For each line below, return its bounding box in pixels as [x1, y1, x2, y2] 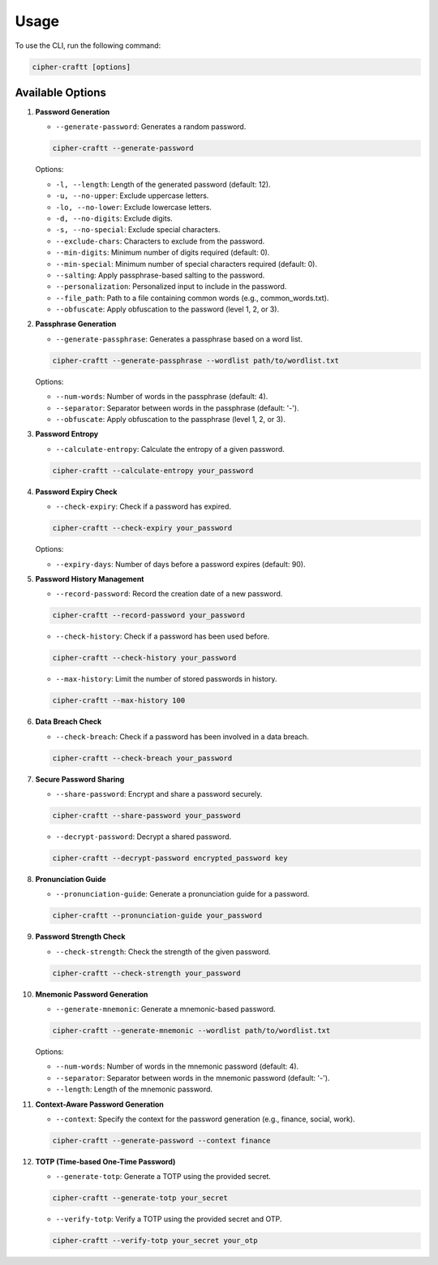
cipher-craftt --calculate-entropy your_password [52, 466, 254, 475]
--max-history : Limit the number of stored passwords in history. [55, 674, 277, 684]
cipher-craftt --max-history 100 [52, 696, 186, 705]
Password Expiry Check [35, 487, 118, 497]
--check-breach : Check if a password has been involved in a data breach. [55, 731, 310, 742]
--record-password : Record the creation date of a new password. [55, 589, 283, 599]
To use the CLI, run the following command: [15, 41, 161, 50]
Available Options [15, 85, 107, 99]
